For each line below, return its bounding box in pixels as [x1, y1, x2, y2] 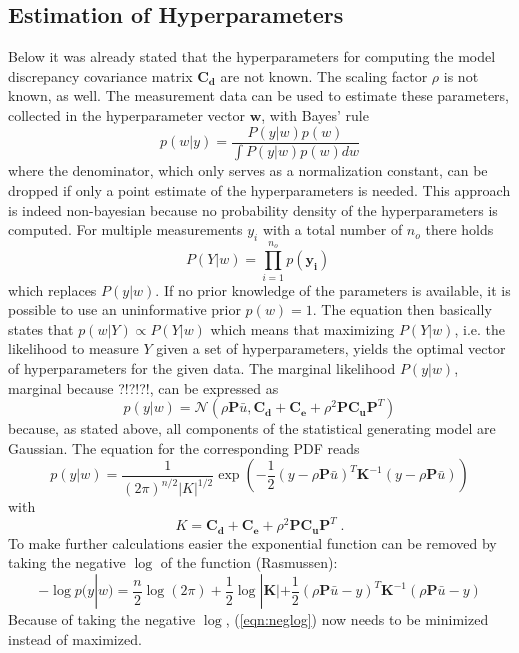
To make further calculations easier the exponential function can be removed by [8, 532, 497, 553]
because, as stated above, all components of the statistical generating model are [8, 418, 496, 439]
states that [8, 318, 74, 339]
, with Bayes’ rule [261, 104, 369, 125]
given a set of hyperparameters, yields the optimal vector [156, 338, 506, 359]
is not [443, 65, 479, 86]
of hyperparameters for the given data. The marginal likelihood [8, 357, 396, 378]
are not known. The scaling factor [220, 65, 428, 86]
